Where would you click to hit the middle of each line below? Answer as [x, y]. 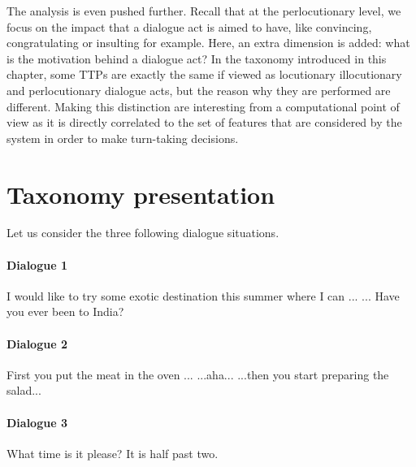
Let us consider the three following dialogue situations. [143, 233]
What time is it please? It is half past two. [113, 453]
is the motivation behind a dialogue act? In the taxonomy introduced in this [197, 58]
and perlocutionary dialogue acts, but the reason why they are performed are [199, 90]
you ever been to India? [65, 311]
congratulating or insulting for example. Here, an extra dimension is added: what [208, 43]
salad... [24, 390]
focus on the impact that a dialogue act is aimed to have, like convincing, [189, 26]
